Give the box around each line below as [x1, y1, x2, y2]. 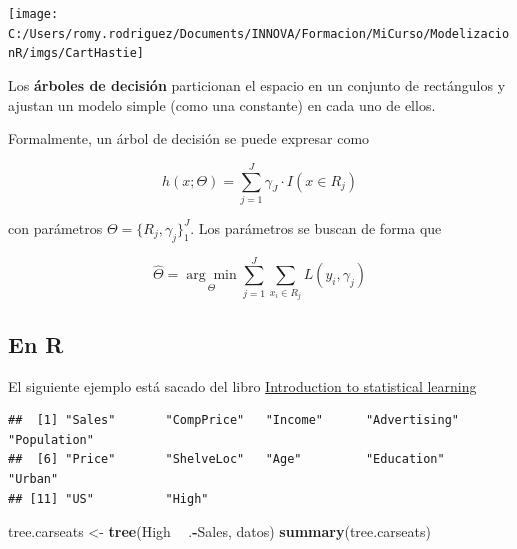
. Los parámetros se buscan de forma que [190, 217, 442, 238]
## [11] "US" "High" [8, 491, 209, 506]
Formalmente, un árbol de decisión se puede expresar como [8, 128, 370, 149]
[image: [8, 7, 59, 21]
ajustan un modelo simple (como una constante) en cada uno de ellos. [8, 94, 436, 115]
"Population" [8, 432, 94, 447]
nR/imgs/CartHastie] [8, 46, 145, 61]
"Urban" [8, 472, 59, 487]
